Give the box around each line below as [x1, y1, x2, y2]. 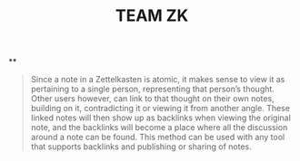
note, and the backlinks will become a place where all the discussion [30, 122, 288, 133]
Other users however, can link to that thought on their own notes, [30, 93, 275, 104]
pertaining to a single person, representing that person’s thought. [30, 83, 275, 95]
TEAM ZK [115, 5, 189, 26]
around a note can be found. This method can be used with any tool [30, 132, 285, 143]
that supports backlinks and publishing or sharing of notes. [30, 141, 252, 152]
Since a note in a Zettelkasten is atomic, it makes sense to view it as [30, 74, 285, 85]
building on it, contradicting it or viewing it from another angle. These [30, 103, 290, 114]
